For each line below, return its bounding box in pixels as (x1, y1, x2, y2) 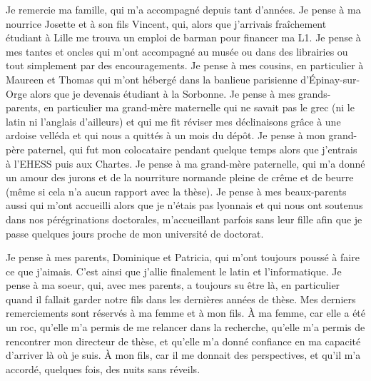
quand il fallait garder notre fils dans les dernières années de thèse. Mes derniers (6, 291, 356, 306)
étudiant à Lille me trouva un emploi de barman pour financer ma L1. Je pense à (6, 30, 361, 45)
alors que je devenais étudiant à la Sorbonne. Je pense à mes (30, 86, 295, 101)
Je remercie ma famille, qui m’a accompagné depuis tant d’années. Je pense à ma (6, 2, 361, 16)
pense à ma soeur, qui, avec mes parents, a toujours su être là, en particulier (6, 278, 340, 293)
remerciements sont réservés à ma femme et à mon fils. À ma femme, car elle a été (6, 305, 366, 320)
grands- (298, 86, 331, 101)
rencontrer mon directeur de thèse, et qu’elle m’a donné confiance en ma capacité (6, 333, 361, 348)
